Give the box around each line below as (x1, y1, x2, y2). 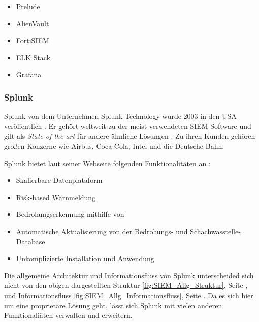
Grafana (16, 69, 42, 80)
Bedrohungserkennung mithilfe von (16, 209, 124, 219)
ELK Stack (16, 52, 51, 62)
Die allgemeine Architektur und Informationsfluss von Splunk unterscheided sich (4, 270, 254, 280)
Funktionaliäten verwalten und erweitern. (4, 310, 133, 320)
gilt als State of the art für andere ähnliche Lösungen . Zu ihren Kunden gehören (4, 131, 255, 141)
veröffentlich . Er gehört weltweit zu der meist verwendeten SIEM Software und (4, 120, 251, 131)
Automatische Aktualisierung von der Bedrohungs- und (16, 226, 188, 236)
